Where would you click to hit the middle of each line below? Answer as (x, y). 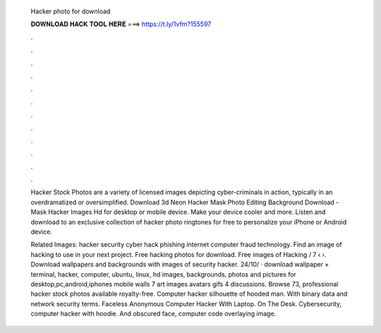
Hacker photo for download (71, 11)
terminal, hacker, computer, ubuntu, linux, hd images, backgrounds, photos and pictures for (163, 274)
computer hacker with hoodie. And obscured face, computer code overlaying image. (153, 314)
